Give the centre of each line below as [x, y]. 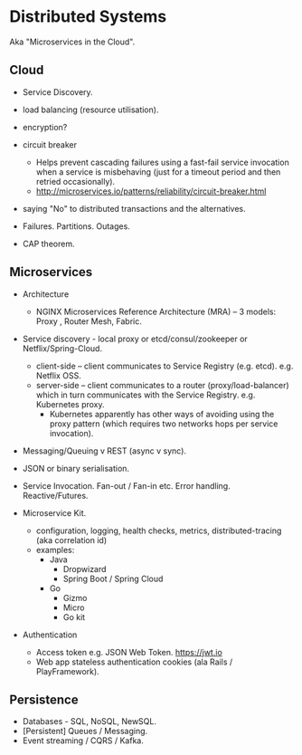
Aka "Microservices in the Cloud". [72, 42]
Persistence [44, 699]
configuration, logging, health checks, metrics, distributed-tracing [159, 530]
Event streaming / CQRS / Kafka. [83, 741]
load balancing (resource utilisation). [90, 110]
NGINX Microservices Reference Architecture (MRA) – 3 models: [156, 311]
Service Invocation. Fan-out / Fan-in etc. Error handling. [126, 485]
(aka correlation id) [71, 540]
